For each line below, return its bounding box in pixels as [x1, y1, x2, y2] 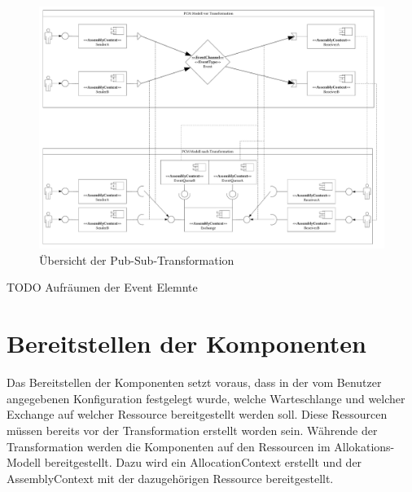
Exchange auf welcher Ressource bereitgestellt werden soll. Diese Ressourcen [7, 406, 388, 423]
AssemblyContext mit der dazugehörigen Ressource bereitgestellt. [7, 469, 334, 486]
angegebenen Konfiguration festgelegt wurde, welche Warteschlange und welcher [7, 389, 405, 406]
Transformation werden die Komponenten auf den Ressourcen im [7, 437, 331, 455]
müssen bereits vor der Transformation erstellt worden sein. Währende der [7, 421, 378, 438]
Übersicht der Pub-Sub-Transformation [39, 251, 234, 268]
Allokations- [334, 437, 395, 455]
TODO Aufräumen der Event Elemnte [7, 279, 198, 296]
